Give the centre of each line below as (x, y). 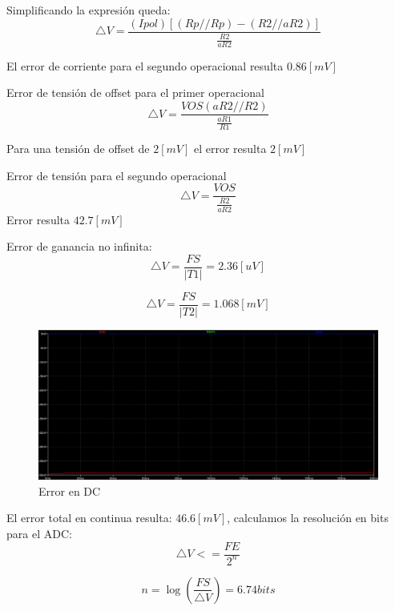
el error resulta (230, 149)
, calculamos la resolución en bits (308, 518)
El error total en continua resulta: (89, 518)
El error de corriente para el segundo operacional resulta (145, 65)
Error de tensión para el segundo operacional (117, 175)
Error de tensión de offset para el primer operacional (135, 92)
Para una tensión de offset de (78, 149)
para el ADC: (39, 533)
